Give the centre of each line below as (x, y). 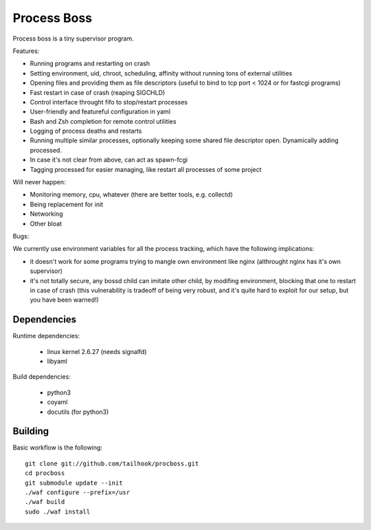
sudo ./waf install (58, 511)
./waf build (45, 502)
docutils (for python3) (78, 412)
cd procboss (45, 473)
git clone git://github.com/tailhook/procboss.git (112, 463)
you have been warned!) (64, 300)
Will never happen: (39, 182)
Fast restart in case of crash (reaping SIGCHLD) (98, 92)
